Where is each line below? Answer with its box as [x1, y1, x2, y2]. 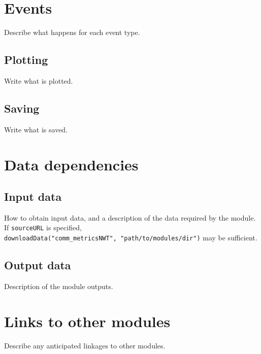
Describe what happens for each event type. [4, 27, 140, 38]
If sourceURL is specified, [4, 222, 82, 233]
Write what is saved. [4, 124, 68, 134]
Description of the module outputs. [4, 281, 113, 291]
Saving [4, 100, 40, 116]
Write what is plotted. [4, 75, 73, 86]
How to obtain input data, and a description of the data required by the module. [4, 212, 256, 223]
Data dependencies [4, 154, 139, 174]
